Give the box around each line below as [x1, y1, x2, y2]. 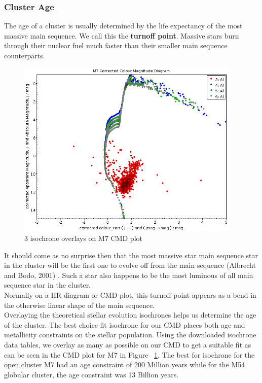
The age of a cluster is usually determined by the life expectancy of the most [4, 20, 243, 31]
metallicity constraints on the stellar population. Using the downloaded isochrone [4, 329, 256, 340]
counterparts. [4, 50, 45, 60]
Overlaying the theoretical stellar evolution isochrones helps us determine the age [4, 309, 256, 320]
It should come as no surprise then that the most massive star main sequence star [4, 250, 258, 260]
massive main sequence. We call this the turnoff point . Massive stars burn [4, 30, 239, 41]
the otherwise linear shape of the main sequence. [4, 299, 155, 310]
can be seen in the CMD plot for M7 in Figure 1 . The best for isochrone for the [4, 349, 255, 360]
